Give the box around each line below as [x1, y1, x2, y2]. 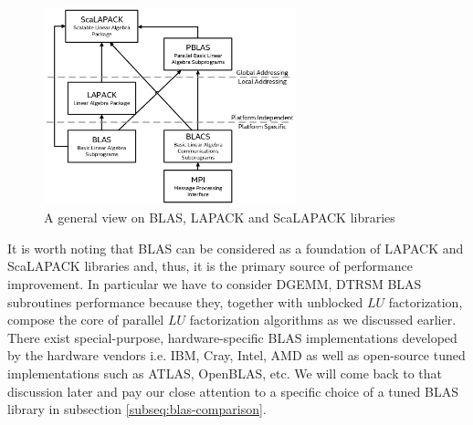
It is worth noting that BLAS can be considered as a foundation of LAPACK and [7, 238, 464, 257]
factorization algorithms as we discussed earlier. [189, 310, 457, 329]
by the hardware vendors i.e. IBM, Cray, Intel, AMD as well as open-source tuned [7, 346, 466, 365]
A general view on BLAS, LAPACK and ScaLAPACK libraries [44, 208, 395, 227]
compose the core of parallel [7, 310, 164, 329]
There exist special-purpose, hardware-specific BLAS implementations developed [7, 327, 457, 347]
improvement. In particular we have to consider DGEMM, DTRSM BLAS [7, 275, 422, 294]
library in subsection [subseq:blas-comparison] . [7, 399, 267, 419]
